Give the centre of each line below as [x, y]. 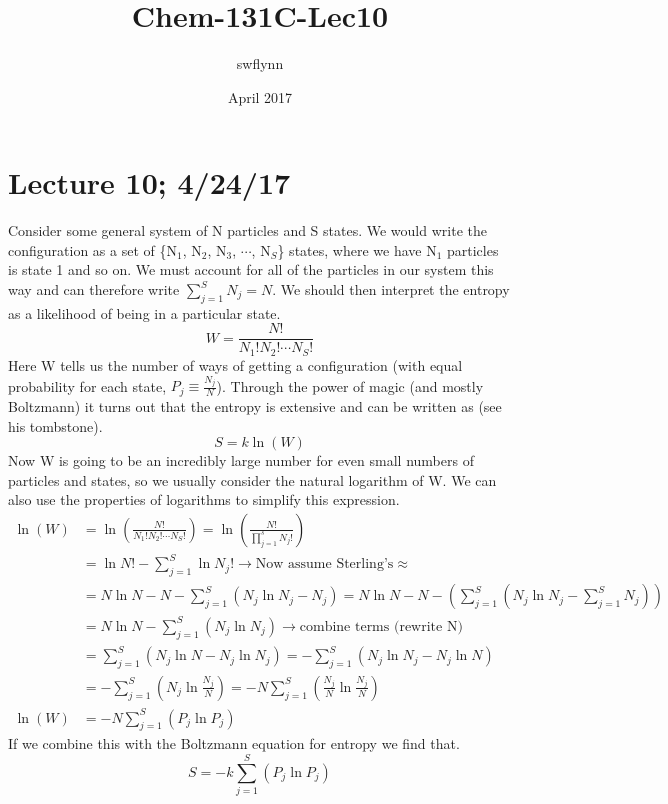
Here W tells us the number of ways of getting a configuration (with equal [235, 364]
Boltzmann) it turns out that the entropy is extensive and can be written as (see [255, 405]
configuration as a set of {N [92, 249]
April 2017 [260, 96]
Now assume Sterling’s [324, 564]
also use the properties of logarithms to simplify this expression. [204, 499]
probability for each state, [87, 385]
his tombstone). [55, 425]
